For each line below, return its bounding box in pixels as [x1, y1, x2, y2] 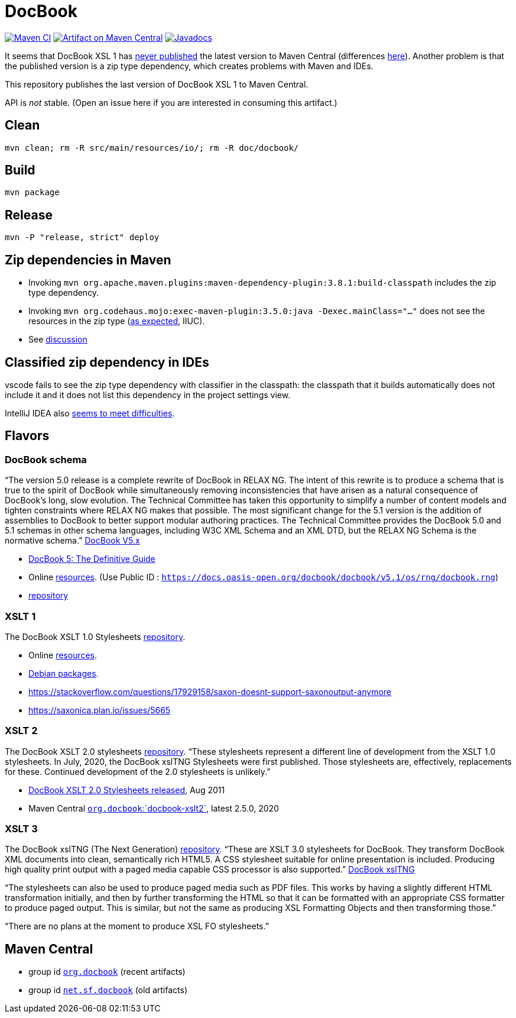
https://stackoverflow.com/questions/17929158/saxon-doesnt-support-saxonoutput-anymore [28, 686, 392, 697]
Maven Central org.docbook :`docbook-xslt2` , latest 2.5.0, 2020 [28, 803, 279, 813]
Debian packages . [28, 668, 99, 678]
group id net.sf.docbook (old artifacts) [28, 985, 187, 996]
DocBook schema [5, 453, 87, 466]
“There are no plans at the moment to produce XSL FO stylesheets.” [5, 921, 269, 932]
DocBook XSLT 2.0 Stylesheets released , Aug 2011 [28, 784, 225, 795]
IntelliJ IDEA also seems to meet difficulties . [5, 408, 175, 418]
